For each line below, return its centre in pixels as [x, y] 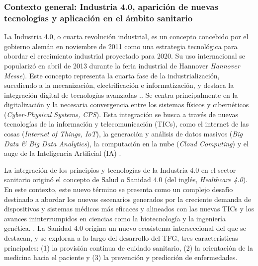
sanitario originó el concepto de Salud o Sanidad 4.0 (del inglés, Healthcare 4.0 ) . [126, 179]
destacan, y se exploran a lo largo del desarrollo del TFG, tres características [121, 238]
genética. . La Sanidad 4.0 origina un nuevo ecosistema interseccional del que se [125, 228]
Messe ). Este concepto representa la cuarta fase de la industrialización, [112, 75]
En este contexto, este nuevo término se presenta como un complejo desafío [119, 189]
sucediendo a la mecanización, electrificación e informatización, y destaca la [119, 85]
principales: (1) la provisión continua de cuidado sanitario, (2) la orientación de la [129, 247]
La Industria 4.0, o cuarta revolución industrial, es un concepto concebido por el [126, 36]
